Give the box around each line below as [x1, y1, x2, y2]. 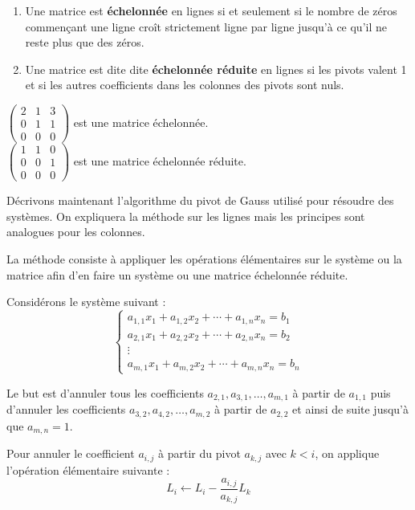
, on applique [315, 445, 380, 462]
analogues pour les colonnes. [6, 223, 145, 240]
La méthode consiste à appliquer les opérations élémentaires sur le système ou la [6, 251, 402, 267]
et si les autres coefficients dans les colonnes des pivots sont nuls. [25, 76, 344, 93]
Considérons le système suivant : [6, 293, 166, 310]
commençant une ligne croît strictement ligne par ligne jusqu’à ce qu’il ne [25, 18, 387, 35]
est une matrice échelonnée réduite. [73, 152, 246, 169]
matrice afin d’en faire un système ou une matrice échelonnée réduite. [6, 266, 348, 283]
